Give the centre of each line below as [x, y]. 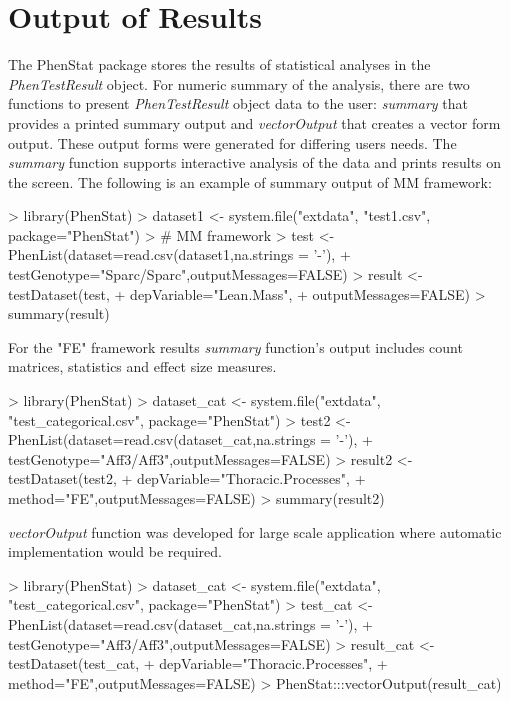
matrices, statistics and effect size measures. [142, 366]
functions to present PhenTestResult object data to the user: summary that [238, 103]
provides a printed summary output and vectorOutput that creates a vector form [254, 122]
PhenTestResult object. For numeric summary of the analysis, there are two [239, 83]
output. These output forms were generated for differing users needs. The [232, 142]
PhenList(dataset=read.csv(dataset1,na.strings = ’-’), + [179, 254]
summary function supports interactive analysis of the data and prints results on [255, 162]
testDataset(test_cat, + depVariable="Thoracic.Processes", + [198, 663]
